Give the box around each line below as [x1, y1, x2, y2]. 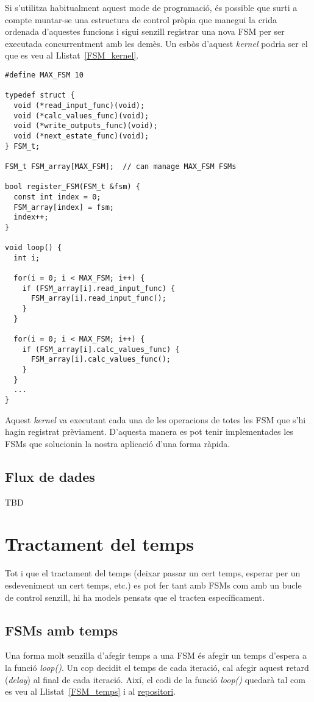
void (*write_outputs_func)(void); [13, 121, 158, 131]
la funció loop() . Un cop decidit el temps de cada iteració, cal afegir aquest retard [5, 661, 309, 673]
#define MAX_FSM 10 [5, 70, 84, 79]
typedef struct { [5, 91, 75, 100]
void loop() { [5, 243, 62, 253]
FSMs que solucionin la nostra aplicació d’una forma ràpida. [5, 437, 230, 449]
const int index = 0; [13, 192, 101, 201]
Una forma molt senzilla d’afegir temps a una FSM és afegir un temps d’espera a [5, 649, 307, 662]
